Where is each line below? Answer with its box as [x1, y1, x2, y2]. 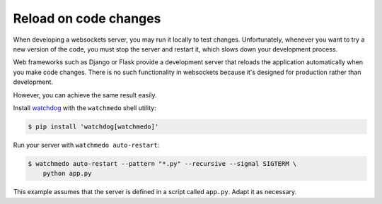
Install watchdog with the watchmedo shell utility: [13, 103, 156, 112]
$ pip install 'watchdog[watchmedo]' [28, 122, 159, 131]
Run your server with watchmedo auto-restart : [13, 140, 160, 149]
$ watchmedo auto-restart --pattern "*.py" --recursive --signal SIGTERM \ [28, 160, 297, 167]
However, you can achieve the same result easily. [13, 90, 157, 99]
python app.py [42, 169, 92, 178]
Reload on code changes [13, 11, 161, 26]
